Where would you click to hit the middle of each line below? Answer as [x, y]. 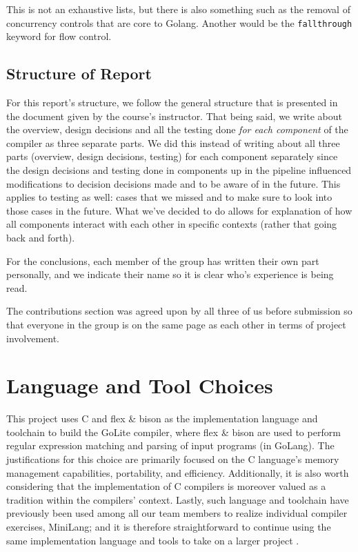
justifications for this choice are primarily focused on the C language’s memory [173, 459]
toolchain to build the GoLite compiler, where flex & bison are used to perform [173, 432]
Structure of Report [79, 73]
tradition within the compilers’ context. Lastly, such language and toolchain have [178, 499]
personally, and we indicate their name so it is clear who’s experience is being [170, 274]
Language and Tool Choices [140, 385]
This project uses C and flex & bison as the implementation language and [162, 418]
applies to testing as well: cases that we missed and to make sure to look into [169, 197]
